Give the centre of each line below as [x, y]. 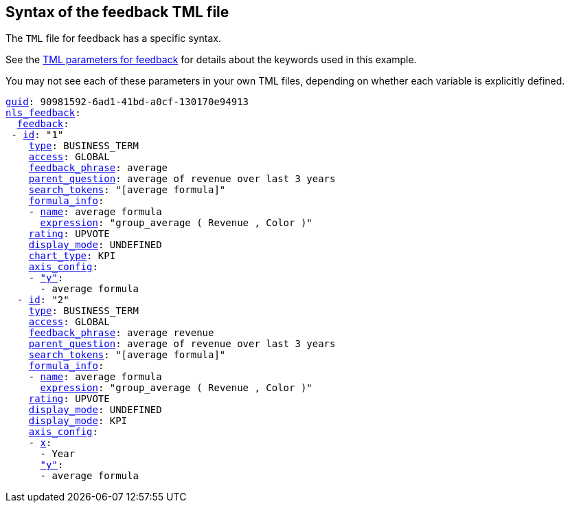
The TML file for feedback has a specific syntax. [113, 38]
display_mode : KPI [78, 421]
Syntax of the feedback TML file [117, 12]
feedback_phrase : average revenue [121, 333]
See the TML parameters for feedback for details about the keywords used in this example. [211, 60]
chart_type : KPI [72, 256]
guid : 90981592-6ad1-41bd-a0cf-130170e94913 [127, 102]
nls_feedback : [43, 113]
